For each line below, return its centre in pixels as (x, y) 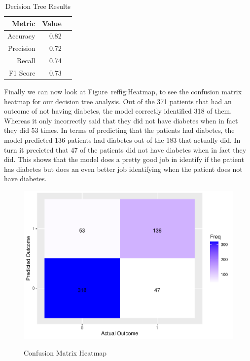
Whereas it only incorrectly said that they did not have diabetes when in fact (121, 120)
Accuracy (21, 36)
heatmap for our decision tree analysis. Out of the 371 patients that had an (118, 101)
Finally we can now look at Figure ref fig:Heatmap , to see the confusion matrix (123, 92)
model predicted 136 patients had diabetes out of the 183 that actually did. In (122, 140)
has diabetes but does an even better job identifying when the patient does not (123, 169)
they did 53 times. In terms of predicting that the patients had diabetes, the (119, 130)
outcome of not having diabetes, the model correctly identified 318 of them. (118, 111)
